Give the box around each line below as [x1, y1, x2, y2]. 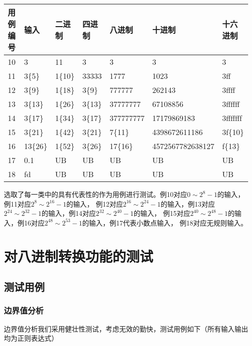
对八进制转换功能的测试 [4, 246, 154, 266]
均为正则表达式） [4, 333, 58, 343]
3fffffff [222, 112, 242, 123]
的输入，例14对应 [41, 208, 96, 218]
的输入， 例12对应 [66, 198, 123, 209]
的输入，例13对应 [160, 198, 215, 209]
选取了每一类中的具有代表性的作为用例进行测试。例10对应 [4, 189, 187, 199]
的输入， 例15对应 [133, 208, 190, 218]
